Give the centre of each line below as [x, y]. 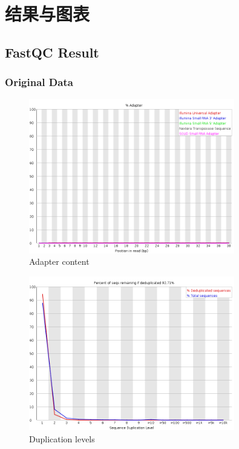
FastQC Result [52, 52]
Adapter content [59, 261]
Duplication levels [62, 438]
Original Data [39, 82]
